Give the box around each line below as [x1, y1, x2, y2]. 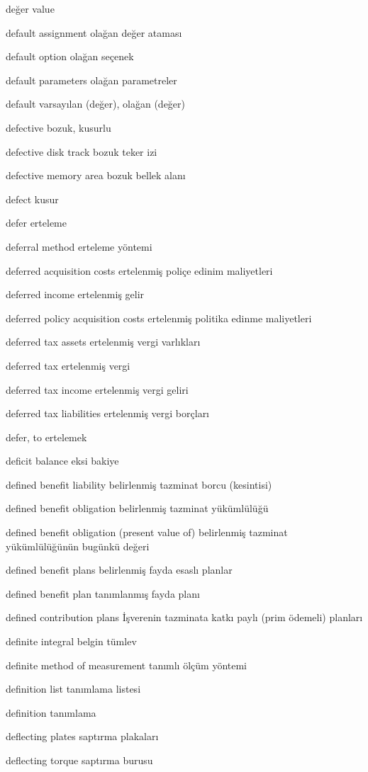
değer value [6, 1, 55, 16]
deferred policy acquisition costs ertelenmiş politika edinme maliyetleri [6, 310, 312, 325]
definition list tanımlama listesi [6, 681, 141, 696]
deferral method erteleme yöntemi [6, 239, 152, 254]
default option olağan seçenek [6, 49, 134, 64]
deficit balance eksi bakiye [6, 453, 119, 468]
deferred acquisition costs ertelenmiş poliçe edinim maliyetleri [6, 263, 273, 278]
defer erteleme [6, 215, 67, 230]
